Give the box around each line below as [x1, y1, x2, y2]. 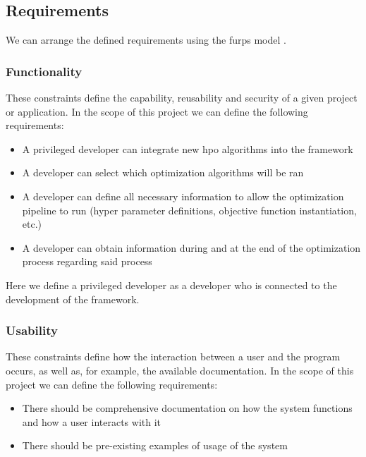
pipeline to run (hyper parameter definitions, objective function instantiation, [22, 202, 357, 217]
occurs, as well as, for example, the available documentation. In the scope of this [6, 362, 354, 377]
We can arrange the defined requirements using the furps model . [6, 32, 286, 47]
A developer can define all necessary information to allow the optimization [22, 188, 344, 203]
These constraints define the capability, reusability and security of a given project [6, 90, 358, 105]
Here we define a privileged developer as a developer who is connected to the [6, 277, 337, 292]
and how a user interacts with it [22, 414, 161, 429]
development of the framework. [6, 291, 140, 306]
